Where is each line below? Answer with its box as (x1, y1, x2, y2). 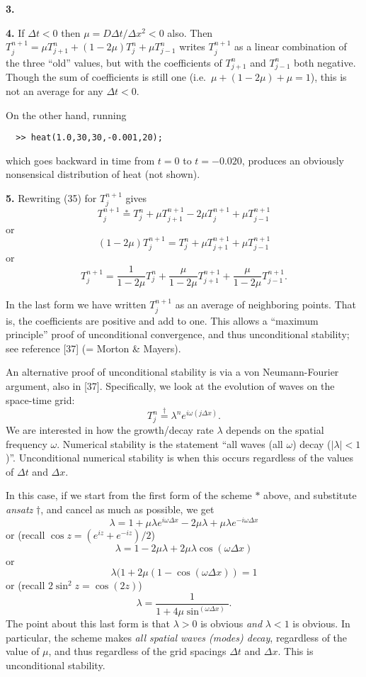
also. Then (167, 25, 213, 40)
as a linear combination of (234, 39, 347, 54)
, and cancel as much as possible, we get (40, 502, 215, 517)
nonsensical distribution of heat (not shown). (6, 167, 200, 181)
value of (6, 644, 40, 659)
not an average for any (6, 83, 103, 98)
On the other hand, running (6, 107, 127, 122)
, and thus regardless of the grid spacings (48, 644, 227, 659)
